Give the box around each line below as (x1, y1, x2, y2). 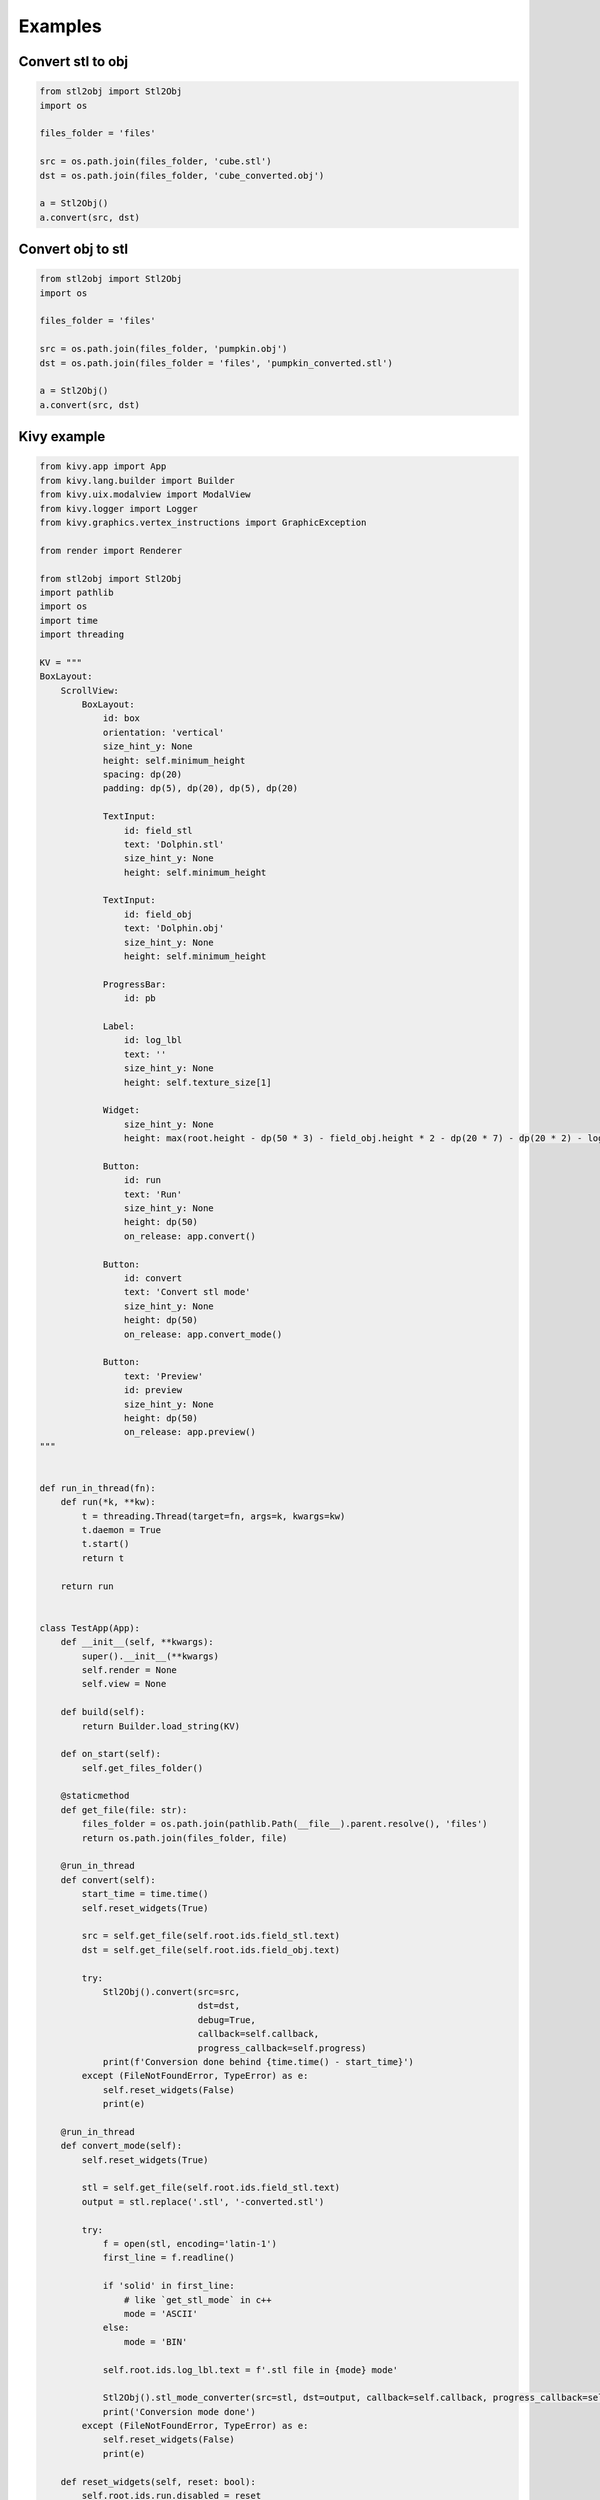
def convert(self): (60, 1874, 157, 1885)
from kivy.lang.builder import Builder (39, 475, 235, 486)
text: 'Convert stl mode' (123, 1286, 251, 1298)
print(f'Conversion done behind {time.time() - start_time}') (102, 2056, 415, 2067)
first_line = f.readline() (102, 2252, 235, 2264)
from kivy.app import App (39, 461, 167, 472)
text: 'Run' (123, 1188, 183, 1200)
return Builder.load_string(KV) (81, 1720, 240, 1732)
